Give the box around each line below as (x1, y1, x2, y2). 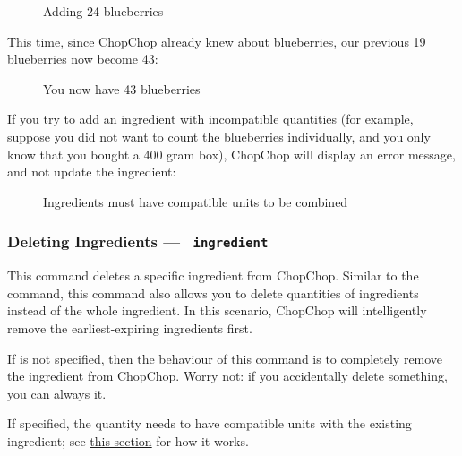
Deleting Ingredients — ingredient (7, 230, 269, 253)
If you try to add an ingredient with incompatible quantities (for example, (7, 109, 414, 128)
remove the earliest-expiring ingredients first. (7, 318, 252, 337)
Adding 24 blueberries (43, 2, 164, 20)
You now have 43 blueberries (43, 79, 201, 98)
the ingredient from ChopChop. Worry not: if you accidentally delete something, (7, 366, 448, 385)
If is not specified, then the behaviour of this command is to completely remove (7, 348, 443, 367)
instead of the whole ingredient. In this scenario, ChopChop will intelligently (7, 301, 427, 320)
